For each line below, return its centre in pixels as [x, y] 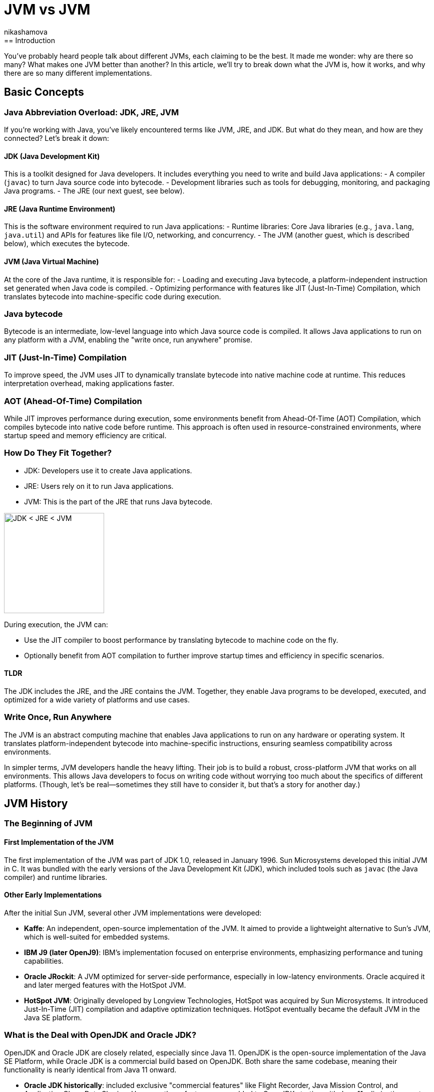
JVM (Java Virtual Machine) [52, 262]
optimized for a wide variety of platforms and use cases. [97, 699]
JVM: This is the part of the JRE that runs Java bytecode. [118, 501]
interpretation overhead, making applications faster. [89, 384]
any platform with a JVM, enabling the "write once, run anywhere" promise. [128, 340]
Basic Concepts [44, 92]
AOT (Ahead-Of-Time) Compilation [73, 401]
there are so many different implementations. [78, 73]
